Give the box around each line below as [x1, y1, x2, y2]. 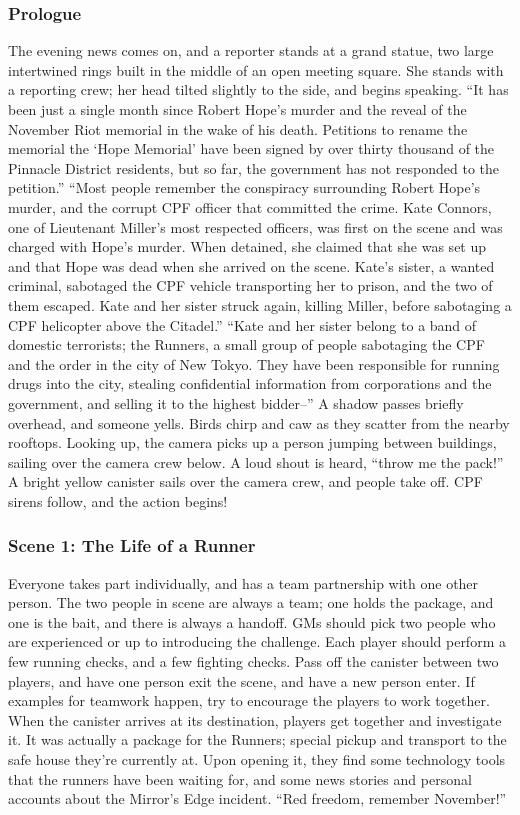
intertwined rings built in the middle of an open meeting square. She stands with [8, 59, 504, 80]
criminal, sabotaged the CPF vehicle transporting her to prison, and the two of [8, 275, 493, 296]
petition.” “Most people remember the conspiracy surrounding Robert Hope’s [8, 177, 481, 198]
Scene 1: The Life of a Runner [8, 533, 256, 558]
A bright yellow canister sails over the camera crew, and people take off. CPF [8, 471, 483, 492]
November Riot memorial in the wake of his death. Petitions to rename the [8, 118, 468, 139]
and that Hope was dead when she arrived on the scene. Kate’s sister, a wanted [8, 255, 495, 276]
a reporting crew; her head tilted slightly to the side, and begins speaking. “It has [8, 79, 509, 100]
